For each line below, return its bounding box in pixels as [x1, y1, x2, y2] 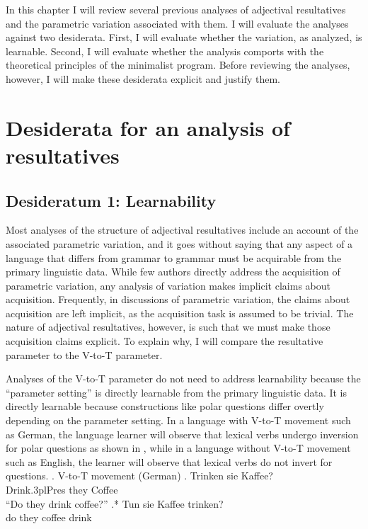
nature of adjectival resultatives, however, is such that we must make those [6, 319, 330, 334]
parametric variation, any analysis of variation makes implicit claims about [6, 278, 330, 292]
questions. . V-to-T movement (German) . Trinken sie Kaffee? [6, 468, 273, 483]
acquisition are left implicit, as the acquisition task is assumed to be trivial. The [6, 305, 354, 320]
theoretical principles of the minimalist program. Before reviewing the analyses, [6, 57, 350, 72]
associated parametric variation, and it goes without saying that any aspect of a [6, 236, 353, 251]
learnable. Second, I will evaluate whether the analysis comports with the [6, 43, 324, 58]
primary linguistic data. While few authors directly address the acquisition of [6, 264, 340, 279]
